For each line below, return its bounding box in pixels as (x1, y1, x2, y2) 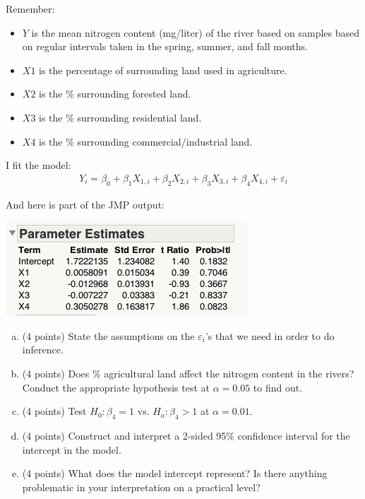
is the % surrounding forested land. (39, 86, 191, 101)
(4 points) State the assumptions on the (22, 328, 195, 343)
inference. (22, 342, 64, 357)
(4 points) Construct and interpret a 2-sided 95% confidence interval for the (22, 428, 350, 442)
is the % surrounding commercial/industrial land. (39, 134, 253, 148)
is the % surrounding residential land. (39, 110, 202, 124)
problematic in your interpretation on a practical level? (22, 479, 261, 494)
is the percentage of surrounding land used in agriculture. (39, 62, 287, 77)
